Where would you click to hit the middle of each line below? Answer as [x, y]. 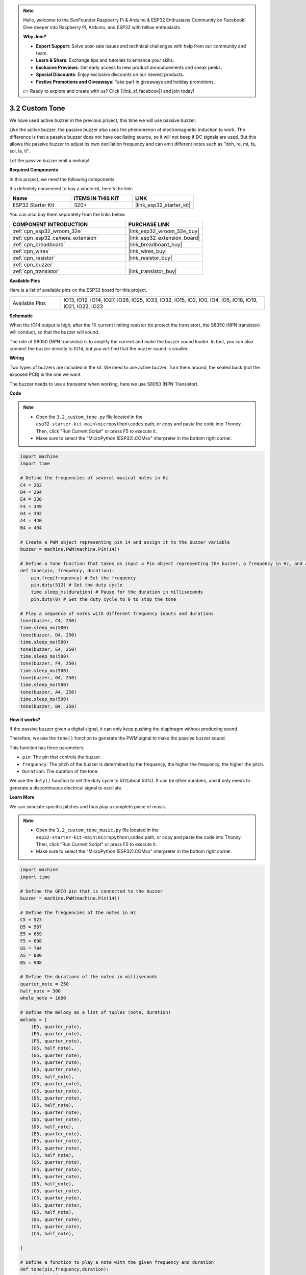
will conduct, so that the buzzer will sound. [54, 332]
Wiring [17, 358]
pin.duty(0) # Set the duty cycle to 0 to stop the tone [104, 599]
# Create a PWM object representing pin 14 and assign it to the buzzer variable [125, 542]
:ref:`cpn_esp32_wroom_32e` [47, 231]
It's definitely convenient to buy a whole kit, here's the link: [71, 188]
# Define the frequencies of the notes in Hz [78, 912]
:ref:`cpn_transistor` [36, 271]
